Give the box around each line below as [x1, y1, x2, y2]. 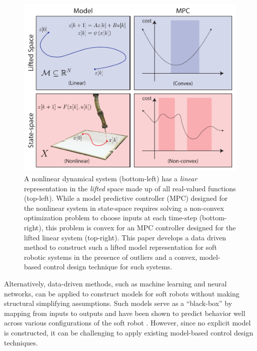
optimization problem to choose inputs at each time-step [24, 212, 197, 223]
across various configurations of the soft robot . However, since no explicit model [4, 317, 251, 328]
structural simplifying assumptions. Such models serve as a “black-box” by [4, 298, 232, 308]
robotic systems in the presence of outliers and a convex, [24, 251, 197, 262]
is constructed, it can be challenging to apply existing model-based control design [4, 327, 253, 337]
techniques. [4, 337, 38, 347]
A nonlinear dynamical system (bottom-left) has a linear [24, 173, 197, 183]
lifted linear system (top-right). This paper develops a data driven [24, 232, 226, 242]
